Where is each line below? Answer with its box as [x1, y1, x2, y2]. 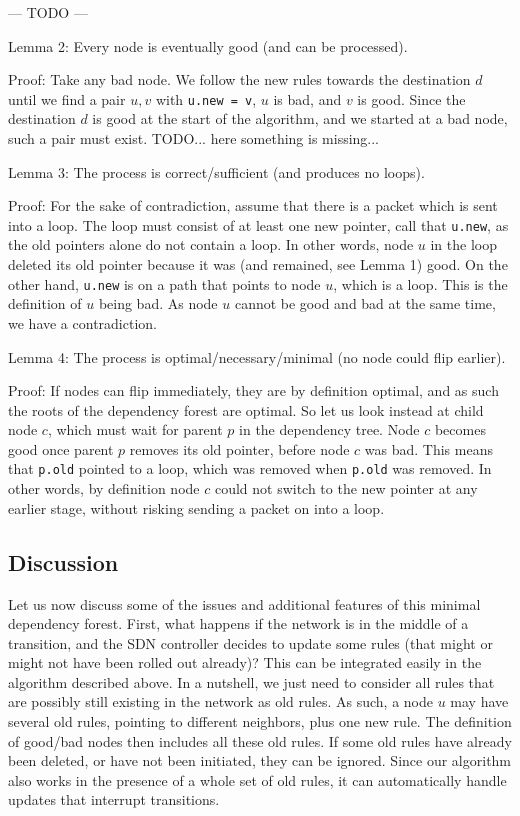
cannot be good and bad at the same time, [234, 293, 496, 314]
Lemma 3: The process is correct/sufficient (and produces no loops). [8, 161, 425, 182]
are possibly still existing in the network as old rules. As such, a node [8, 691, 433, 712]
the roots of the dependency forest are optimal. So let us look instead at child [8, 399, 484, 420]
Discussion [8, 546, 119, 577]
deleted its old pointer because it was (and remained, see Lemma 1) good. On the [8, 254, 508, 275]
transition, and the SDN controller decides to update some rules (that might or [8, 632, 493, 653]
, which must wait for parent [47, 419, 223, 440]
